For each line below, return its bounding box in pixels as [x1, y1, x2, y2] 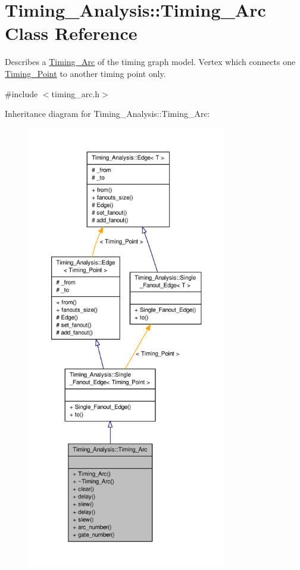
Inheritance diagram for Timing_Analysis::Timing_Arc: [5, 107, 210, 120]
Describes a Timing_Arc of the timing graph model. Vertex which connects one [5, 55, 296, 68]
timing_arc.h [51, 87, 100, 100]
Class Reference [5, 21, 137, 45]
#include [5, 87, 38, 100]
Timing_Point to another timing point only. [5, 67, 166, 79]
